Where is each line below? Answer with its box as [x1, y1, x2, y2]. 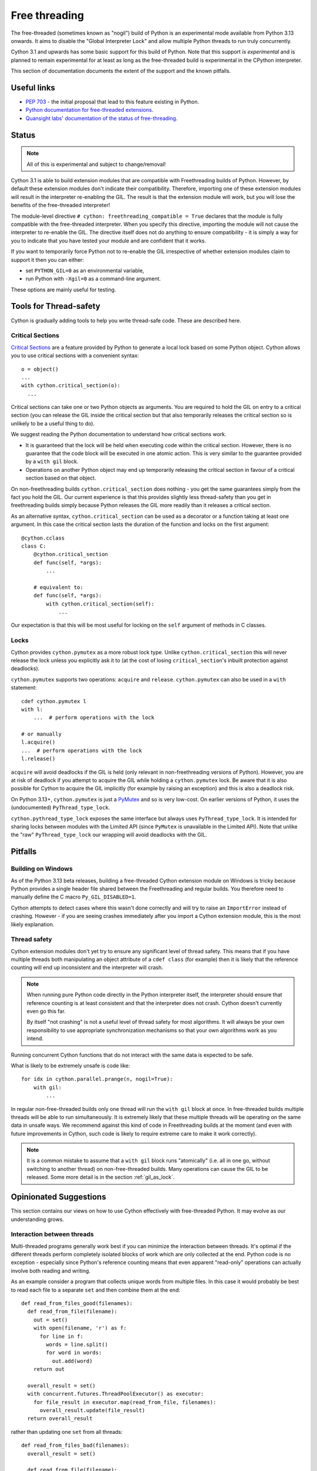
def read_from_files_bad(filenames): [21, 1442, 130, 1449]
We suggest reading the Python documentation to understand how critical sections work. [11, 431, 227, 438]
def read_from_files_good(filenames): [21, 1300, 133, 1307]
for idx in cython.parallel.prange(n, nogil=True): [21, 1076, 173, 1083]
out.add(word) [52, 1357, 93, 1364]
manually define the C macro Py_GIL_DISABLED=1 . [11, 893, 136, 900]
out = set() [33, 1316, 68, 1323]
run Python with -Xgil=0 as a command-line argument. [25, 275, 161, 282]
